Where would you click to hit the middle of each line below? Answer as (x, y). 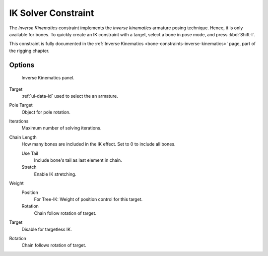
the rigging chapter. (29, 51)
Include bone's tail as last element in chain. (78, 160)
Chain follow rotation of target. (65, 213)
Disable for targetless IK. (47, 229)
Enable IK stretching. (55, 174)
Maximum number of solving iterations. (62, 128)
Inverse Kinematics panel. (48, 78)
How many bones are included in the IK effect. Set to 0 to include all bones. (99, 144)
